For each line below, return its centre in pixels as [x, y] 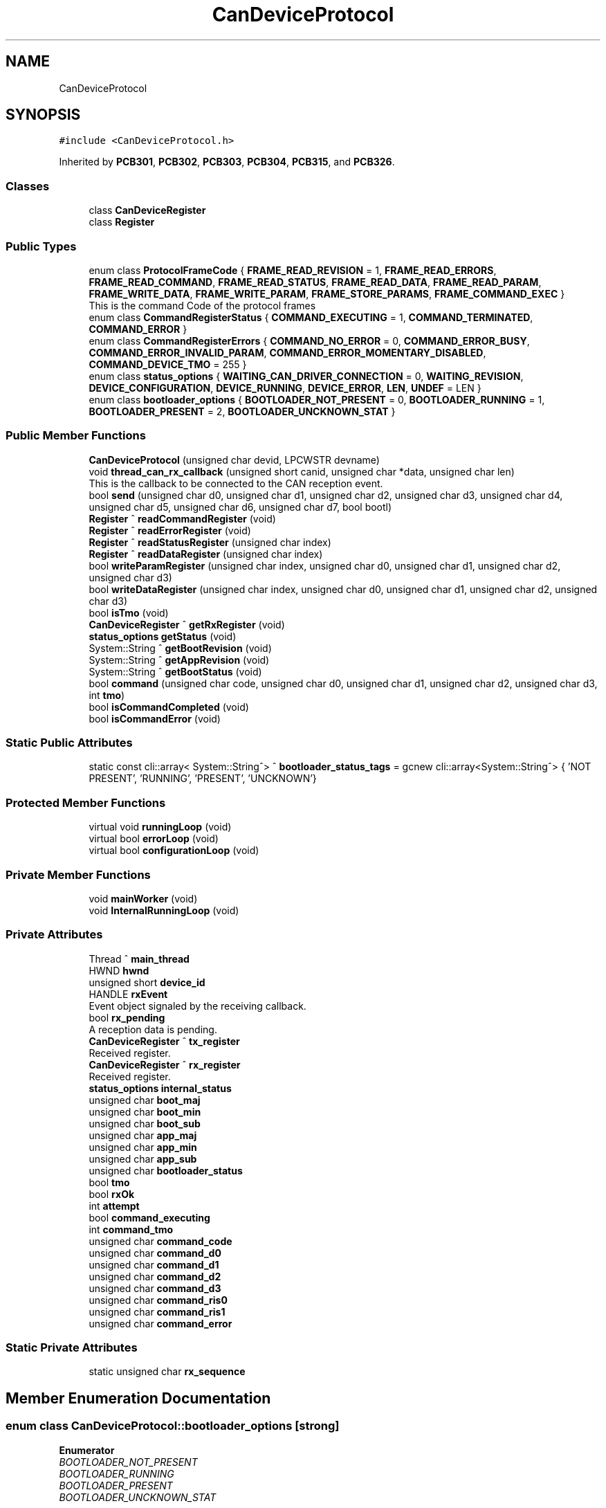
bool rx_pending [127, 1017]
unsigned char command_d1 [154, 1264]
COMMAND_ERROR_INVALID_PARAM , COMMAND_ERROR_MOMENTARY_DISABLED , [287, 352]
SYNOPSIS [43, 115]
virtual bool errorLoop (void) [154, 839]
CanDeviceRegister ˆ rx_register [165, 1064]
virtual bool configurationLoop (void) [174, 851]
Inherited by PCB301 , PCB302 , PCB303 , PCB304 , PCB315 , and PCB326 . [227, 162]
